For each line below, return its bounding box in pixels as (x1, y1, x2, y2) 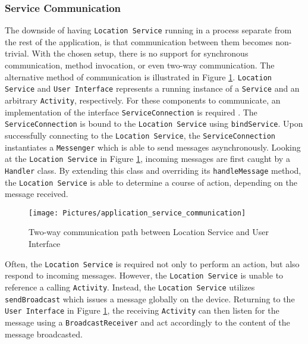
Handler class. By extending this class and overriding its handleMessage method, (5, 164, 301, 176)
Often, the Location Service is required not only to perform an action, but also (5, 257, 300, 270)
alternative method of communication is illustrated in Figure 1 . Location (5, 70, 272, 83)
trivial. (5, 47, 29, 60)
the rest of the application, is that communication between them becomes (5, 35, 273, 48)
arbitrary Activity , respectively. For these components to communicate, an (5, 93, 281, 106)
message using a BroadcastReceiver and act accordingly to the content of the (5, 315, 290, 328)
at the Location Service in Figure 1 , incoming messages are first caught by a (5, 152, 290, 165)
